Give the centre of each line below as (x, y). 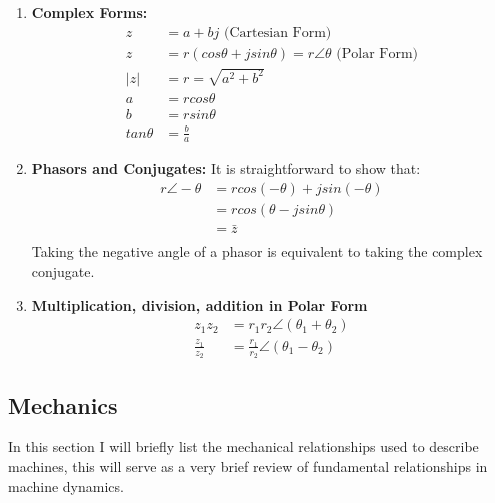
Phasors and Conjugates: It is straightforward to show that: (226, 168)
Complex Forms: (89, 12)
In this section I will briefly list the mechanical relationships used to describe (243, 446)
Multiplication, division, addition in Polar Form (199, 304)
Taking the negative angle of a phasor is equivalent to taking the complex (257, 251)
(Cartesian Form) (278, 32)
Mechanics (63, 404)
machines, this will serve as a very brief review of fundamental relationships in (248, 465)
